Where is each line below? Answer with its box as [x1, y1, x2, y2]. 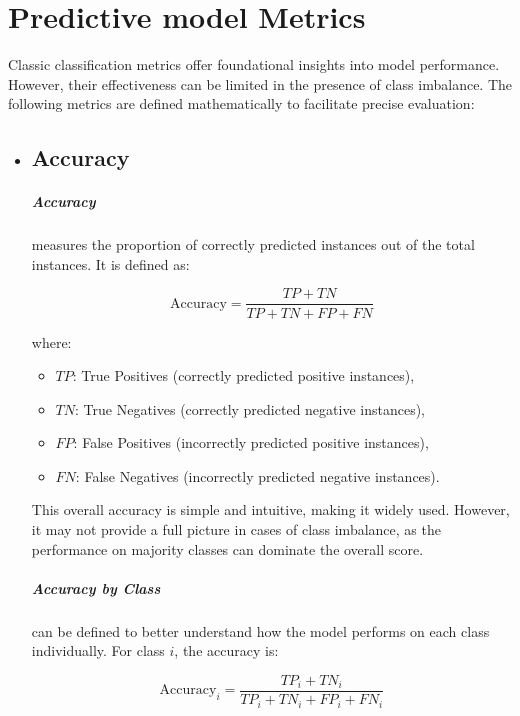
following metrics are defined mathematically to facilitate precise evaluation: [8, 93, 475, 114]
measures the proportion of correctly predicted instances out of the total [31, 234, 475, 255]
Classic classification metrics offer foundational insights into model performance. [8, 54, 500, 75]
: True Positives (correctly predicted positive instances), [72, 365, 415, 386]
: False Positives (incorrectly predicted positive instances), [73, 432, 429, 453]
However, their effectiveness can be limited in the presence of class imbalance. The [8, 73, 513, 94]
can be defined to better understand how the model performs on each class [31, 620, 490, 641]
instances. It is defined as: [31, 253, 190, 274]
